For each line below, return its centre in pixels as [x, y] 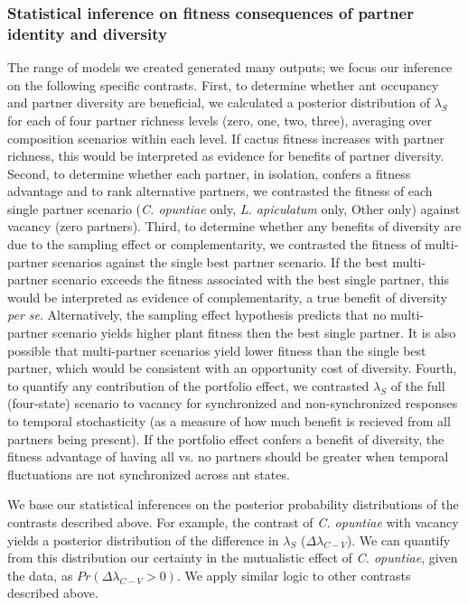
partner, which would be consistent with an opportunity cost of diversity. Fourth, [232, 368]
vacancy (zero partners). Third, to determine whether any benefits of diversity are [234, 226]
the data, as [40, 575]
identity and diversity [87, 33]
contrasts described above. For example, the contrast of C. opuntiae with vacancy [233, 521]
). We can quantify [398, 540]
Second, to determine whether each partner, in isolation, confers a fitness [209, 173]
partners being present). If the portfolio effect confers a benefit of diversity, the [226, 438]
